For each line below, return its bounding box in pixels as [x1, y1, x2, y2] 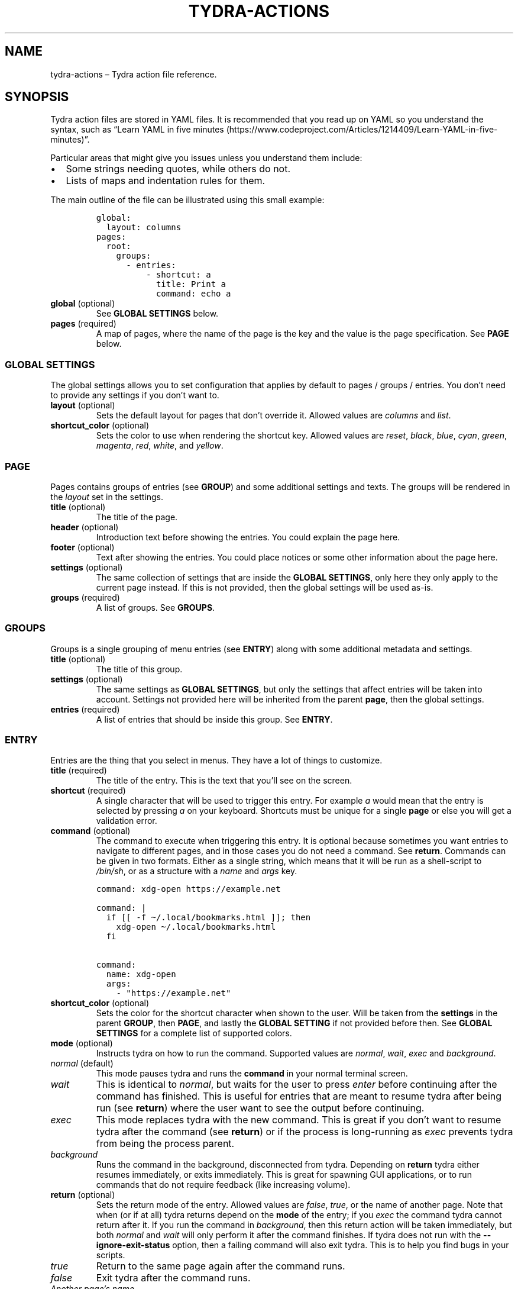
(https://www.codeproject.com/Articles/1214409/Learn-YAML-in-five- [226, 124, 498, 135]
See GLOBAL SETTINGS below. [96, 308, 219, 319]
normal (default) [50, 1058, 114, 1069]
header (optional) [50, 521, 119, 532]
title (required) [50, 765, 107, 776]
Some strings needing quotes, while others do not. [66, 163, 291, 175]
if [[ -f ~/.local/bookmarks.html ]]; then [106, 913, 311, 923]
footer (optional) [50, 542, 115, 552]
